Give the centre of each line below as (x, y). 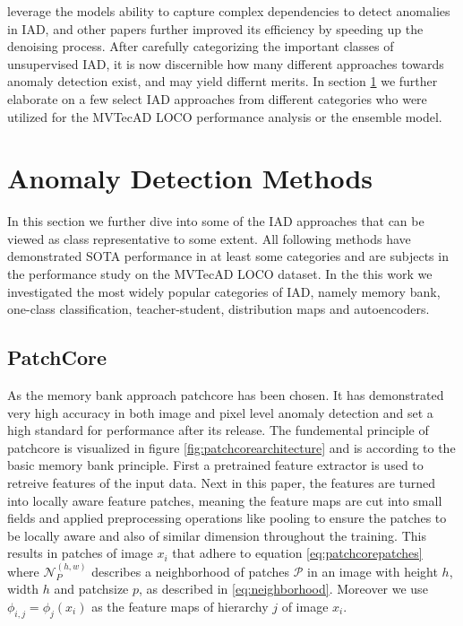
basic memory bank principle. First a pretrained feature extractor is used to (215, 465)
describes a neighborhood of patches (191, 571)
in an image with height (373, 571)
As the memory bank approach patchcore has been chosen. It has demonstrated (226, 395)
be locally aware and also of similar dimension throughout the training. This (217, 535)
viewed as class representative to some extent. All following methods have (209, 238)
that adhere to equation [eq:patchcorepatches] (297, 553)
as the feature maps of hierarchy (180, 606)
